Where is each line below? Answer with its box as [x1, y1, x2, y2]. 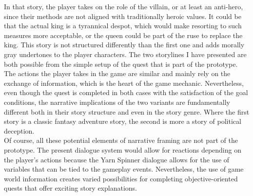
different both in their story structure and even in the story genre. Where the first [4, 106, 250, 117]
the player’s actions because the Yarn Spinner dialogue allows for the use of [4, 154, 230, 164]
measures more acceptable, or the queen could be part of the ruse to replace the [4, 30, 243, 40]
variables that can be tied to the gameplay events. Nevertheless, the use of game [4, 164, 244, 174]
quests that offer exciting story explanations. [4, 183, 137, 193]
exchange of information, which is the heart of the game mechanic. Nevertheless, [4, 78, 244, 88]
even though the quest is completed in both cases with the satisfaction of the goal [4, 87, 248, 98]
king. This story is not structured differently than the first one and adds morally [4, 39, 245, 50]
